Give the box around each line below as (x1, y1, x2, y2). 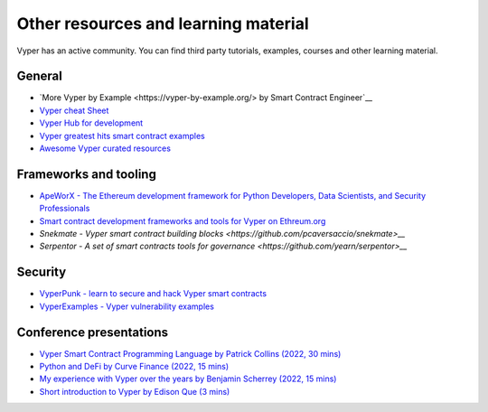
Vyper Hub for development (39, 117, 144, 128)
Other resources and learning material (16, 14, 309, 33)
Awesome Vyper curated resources (39, 143, 172, 154)
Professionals (39, 203, 90, 214)
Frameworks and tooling (16, 166, 157, 182)
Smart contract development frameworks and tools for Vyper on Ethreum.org (39, 215, 326, 226)
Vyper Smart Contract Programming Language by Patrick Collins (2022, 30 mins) (39, 348, 342, 359)
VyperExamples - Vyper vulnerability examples (39, 301, 214, 312)
